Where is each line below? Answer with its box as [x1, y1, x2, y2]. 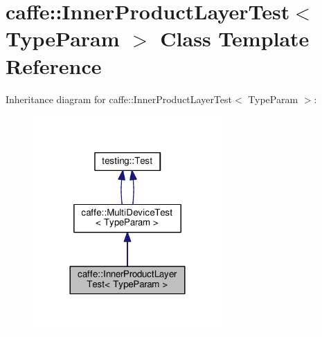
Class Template [160, 24, 310, 53]
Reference [6, 51, 102, 80]
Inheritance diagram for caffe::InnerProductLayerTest [6, 91, 232, 106]
